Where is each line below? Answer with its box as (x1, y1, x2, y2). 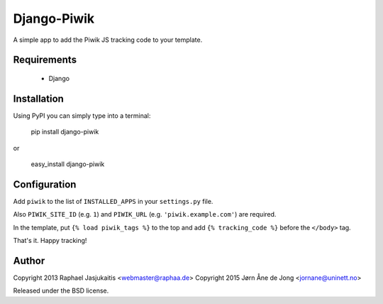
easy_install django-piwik (30, 160, 105, 168)
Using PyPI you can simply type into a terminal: (13, 111, 151, 120)
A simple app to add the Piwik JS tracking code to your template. (13, 36, 203, 44)
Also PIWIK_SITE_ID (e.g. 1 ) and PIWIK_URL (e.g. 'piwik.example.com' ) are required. (13, 210, 277, 219)
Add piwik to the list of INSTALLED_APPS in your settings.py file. (13, 197, 213, 205)
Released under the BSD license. (13, 286, 109, 295)
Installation (13, 92, 64, 104)
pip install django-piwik (30, 128, 99, 136)
